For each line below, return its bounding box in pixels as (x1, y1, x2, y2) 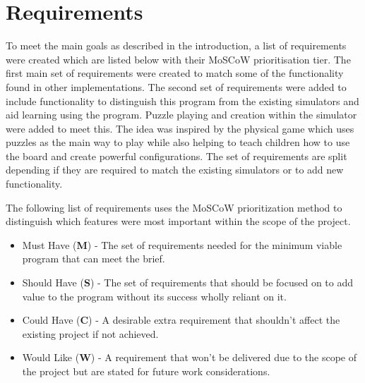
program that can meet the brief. (22, 251, 165, 266)
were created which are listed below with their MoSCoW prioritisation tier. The (6, 51, 351, 66)
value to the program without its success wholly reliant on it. (22, 288, 287, 303)
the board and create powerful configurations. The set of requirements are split (6, 148, 347, 163)
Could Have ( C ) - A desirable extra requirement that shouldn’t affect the (22, 312, 340, 327)
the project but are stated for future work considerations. (22, 364, 270, 378)
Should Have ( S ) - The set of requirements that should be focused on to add (22, 275, 354, 290)
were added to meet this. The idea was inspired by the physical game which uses (6, 121, 354, 135)
